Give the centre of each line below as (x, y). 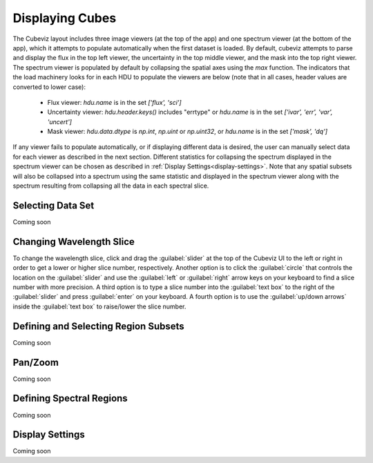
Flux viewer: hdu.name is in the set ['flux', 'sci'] (115, 102)
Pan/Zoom (36, 362)
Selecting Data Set (54, 205)
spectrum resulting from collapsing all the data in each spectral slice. (111, 186)
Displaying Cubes (65, 18)
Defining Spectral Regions (70, 398)
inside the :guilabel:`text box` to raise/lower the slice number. (99, 306)
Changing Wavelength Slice (74, 242)
